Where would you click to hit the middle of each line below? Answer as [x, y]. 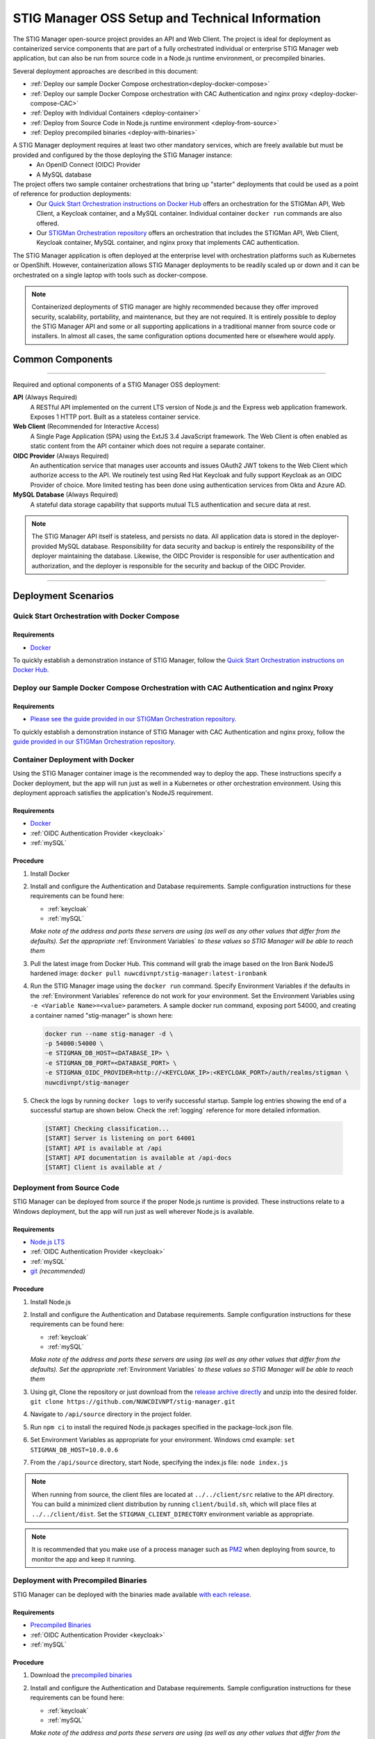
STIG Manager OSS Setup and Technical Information [167, 18]
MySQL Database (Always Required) [66, 495]
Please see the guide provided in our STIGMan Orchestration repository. [133, 719]
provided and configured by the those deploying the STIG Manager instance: [123, 155]
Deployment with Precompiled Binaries [80, 1580]
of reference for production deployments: [72, 194]
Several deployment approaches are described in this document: [106, 71]
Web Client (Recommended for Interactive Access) [86, 426]
